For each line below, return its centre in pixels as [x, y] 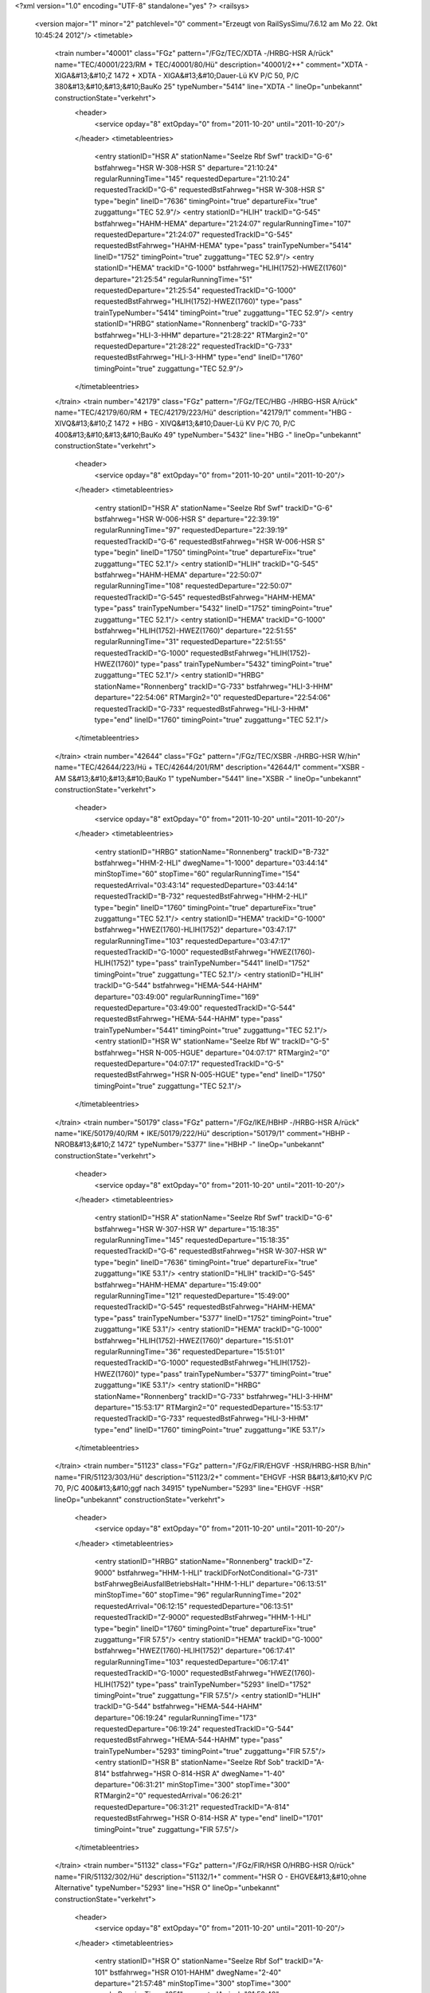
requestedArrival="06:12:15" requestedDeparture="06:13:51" [194, 1606]
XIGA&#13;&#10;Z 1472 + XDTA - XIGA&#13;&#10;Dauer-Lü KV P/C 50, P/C [177, 75]
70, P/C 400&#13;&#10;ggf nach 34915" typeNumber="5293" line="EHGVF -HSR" [189, 1488]
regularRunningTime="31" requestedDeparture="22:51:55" [190, 642]
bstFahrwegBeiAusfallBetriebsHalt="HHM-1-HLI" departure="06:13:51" [211, 1584]
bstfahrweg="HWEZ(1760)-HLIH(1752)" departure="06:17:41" [195, 1651]
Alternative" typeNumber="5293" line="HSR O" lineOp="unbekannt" [167, 1888]
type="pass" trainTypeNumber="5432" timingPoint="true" [236, 664]
